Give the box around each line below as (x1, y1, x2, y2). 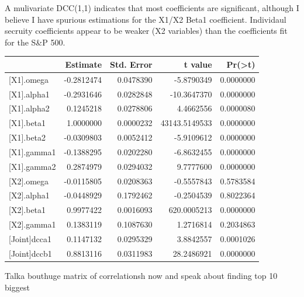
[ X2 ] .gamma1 (9, 218, 56, 230)
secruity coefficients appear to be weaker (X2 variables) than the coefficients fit (5, 25, 288, 37)
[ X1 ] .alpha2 (9, 102, 50, 114)
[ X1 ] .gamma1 (9, 145, 56, 158)
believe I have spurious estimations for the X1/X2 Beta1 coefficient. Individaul (5, 13, 286, 25)
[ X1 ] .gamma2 (9, 160, 56, 172)
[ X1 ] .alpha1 (9, 88, 50, 100)
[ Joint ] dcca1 (9, 233, 51, 244)
